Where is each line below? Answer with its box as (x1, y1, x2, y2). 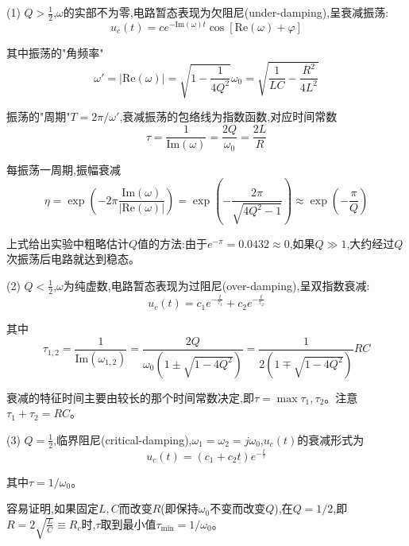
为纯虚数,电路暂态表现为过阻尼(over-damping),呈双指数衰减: (63, 277, 370, 293)
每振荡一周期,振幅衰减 (6, 161, 121, 178)
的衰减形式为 (297, 431, 365, 447)
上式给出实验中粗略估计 (6, 234, 129, 251)
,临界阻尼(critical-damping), (53, 431, 192, 447)
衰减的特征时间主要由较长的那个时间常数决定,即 (6, 389, 254, 405)
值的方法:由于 (137, 234, 207, 251)
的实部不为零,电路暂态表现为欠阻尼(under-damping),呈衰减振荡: (63, 4, 389, 20)
